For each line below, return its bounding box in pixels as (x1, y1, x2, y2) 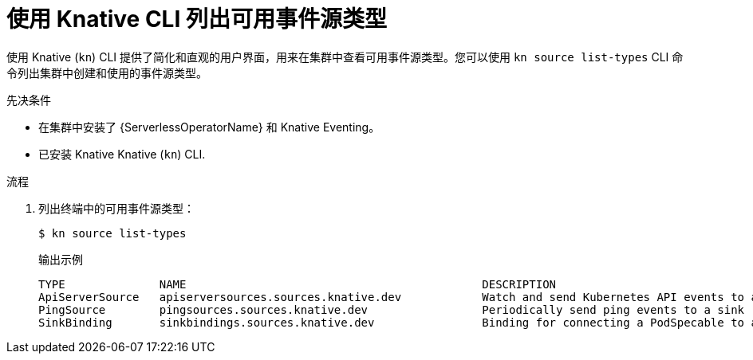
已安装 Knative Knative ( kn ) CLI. (38, 147, 206, 161)
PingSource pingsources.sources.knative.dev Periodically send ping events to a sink (38, 303, 745, 316)
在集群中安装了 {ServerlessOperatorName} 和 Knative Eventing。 (38, 119, 380, 134)
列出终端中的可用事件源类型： (38, 201, 195, 215)
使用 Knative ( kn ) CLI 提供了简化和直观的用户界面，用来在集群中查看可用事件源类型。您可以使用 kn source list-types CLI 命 (6, 49, 684, 64)
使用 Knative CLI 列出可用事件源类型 (6, 6, 387, 33)
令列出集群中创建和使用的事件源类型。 (6, 65, 207, 80)
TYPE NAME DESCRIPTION (38, 277, 557, 291)
